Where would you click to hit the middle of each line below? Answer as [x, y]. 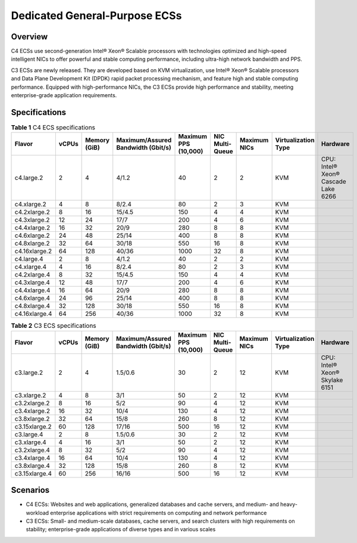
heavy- [289, 504]
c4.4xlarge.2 [32, 228]
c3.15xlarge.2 [33, 426]
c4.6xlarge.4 [32, 298]
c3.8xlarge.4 [32, 466]
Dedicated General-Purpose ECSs [96, 15]
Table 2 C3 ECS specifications [54, 326]
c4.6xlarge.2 [32, 235]
